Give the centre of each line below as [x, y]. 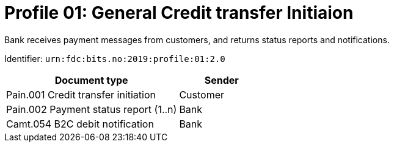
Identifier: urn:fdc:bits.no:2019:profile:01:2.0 [115, 58]
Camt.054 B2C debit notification [80, 124]
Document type [91, 80]
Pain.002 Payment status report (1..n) [92, 109]
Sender [221, 80]
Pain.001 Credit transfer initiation [81, 94]
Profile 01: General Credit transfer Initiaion [179, 13]
